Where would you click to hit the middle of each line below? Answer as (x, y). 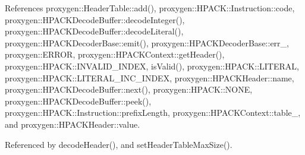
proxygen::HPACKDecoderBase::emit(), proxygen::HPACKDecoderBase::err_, (147, 42)
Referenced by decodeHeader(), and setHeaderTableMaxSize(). (119, 144)
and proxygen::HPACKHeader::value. (73, 124)
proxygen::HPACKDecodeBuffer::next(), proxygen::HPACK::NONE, (129, 89)
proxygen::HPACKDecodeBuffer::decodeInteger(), (95, 19)
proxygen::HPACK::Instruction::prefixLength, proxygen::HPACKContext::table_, (153, 113)
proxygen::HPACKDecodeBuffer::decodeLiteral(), (94, 31)
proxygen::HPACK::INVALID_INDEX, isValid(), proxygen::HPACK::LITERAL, (152, 66)
